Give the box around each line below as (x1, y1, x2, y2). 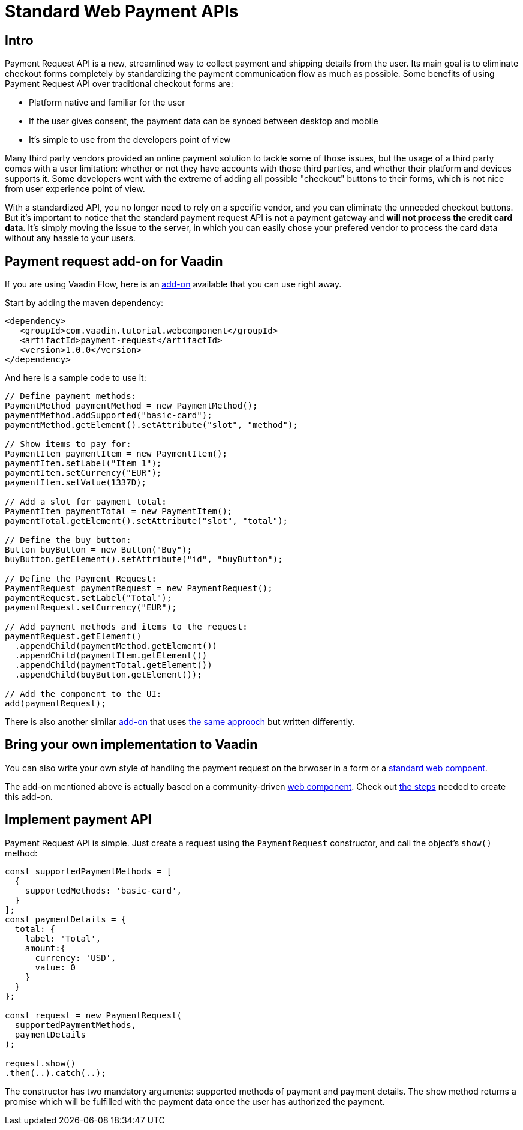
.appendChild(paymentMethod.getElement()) (14, 641, 218, 651)
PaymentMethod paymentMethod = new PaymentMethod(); (5, 401, 258, 411)
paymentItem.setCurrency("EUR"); (5, 468, 162, 478)
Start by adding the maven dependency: (5, 298, 164, 308)
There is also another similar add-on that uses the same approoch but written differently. (5, 717, 355, 727)
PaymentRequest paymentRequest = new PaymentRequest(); (5, 583, 273, 594)
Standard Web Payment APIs (5, 1, 239, 22)
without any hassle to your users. (5, 233, 136, 244)
